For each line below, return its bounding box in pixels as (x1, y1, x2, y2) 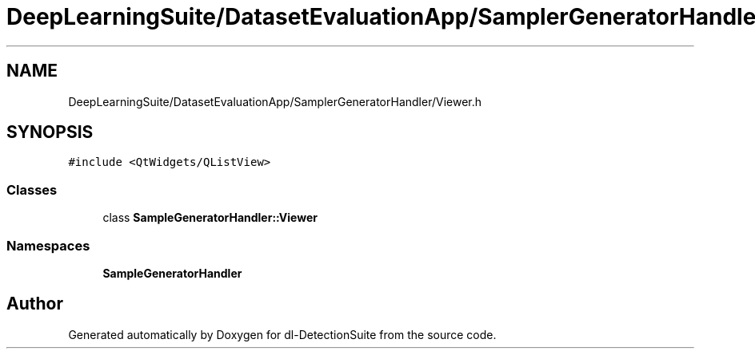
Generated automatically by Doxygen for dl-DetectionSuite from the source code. (68, 327, 497, 341)
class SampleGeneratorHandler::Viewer (102, 211, 318, 225)
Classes (6, 181, 58, 198)
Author (6, 294, 63, 314)
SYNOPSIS (6, 122, 94, 143)
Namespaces (6, 237, 90, 254)
